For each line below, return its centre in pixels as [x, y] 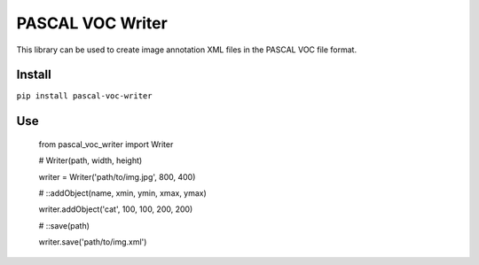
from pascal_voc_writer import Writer [106, 144]
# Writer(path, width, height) [90, 160]
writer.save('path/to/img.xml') [93, 242]
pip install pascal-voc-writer [84, 96]
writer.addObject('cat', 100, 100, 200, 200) [116, 209]
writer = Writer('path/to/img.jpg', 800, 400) [117, 176]
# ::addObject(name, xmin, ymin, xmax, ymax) [123, 193]
